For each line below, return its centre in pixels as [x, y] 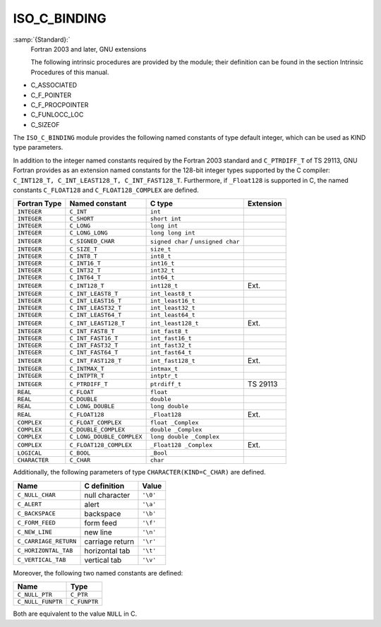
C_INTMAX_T [87, 369]
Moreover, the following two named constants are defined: [98, 573]
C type [161, 203]
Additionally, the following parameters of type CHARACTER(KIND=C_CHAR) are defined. [139, 472]
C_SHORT [82, 219]
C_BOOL [80, 453]
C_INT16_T [85, 264]
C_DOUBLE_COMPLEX [97, 430]
